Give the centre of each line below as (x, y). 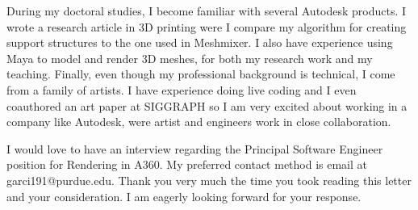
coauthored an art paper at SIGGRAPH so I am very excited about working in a (207, 105)
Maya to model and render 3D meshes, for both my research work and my (190, 58)
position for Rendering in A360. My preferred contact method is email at (187, 164)
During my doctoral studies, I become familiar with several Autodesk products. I (207, 10)
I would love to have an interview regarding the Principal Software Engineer (195, 148)
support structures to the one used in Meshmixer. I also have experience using (200, 42)
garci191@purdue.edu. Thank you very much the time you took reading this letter (209, 180)
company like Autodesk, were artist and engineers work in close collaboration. (199, 122)
